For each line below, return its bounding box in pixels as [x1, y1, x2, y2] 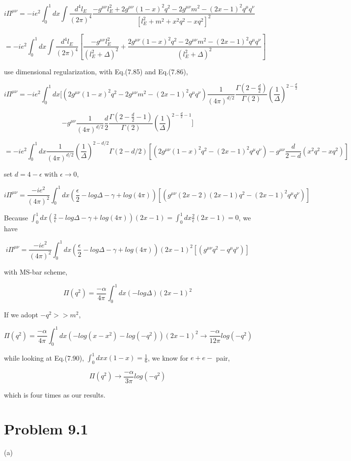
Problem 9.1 [4, 418, 88, 438]
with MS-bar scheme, [4, 266, 68, 277]
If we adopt [4, 309, 38, 319]
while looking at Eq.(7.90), [4, 352, 84, 363]
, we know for [147, 352, 189, 363]
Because [4, 212, 28, 222]
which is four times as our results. [4, 390, 106, 400]
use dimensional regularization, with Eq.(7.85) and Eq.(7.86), [4, 66, 188, 76]
